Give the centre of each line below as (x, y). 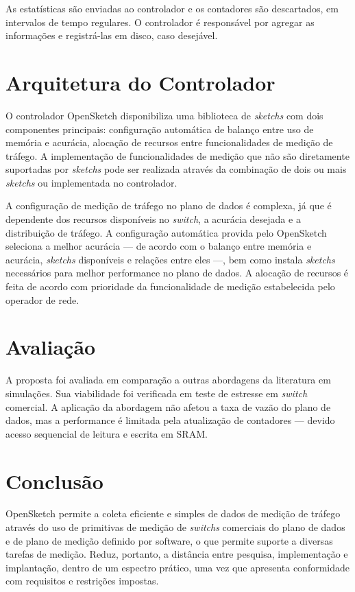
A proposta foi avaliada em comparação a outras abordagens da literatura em (168, 380)
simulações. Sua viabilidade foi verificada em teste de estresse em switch (157, 393)
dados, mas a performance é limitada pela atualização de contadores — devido (170, 420)
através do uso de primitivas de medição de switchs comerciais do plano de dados (175, 527)
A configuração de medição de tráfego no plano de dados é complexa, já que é (169, 205)
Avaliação (51, 347)
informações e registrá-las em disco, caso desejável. (112, 35)
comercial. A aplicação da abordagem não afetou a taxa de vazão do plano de (168, 406)
